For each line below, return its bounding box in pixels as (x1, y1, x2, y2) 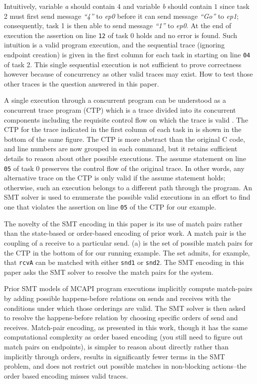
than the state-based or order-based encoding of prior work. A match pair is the (4, 228, 246, 238)
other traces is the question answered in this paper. (4, 78, 159, 88)
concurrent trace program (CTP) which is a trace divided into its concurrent (4, 105, 236, 115)
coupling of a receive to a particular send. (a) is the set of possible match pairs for (4, 237, 253, 248)
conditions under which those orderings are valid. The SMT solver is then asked (4, 302, 246, 313)
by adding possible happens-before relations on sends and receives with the (4, 293, 231, 303)
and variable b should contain (123, 1, 212, 11)
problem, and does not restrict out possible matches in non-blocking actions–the (4, 361, 247, 371)
